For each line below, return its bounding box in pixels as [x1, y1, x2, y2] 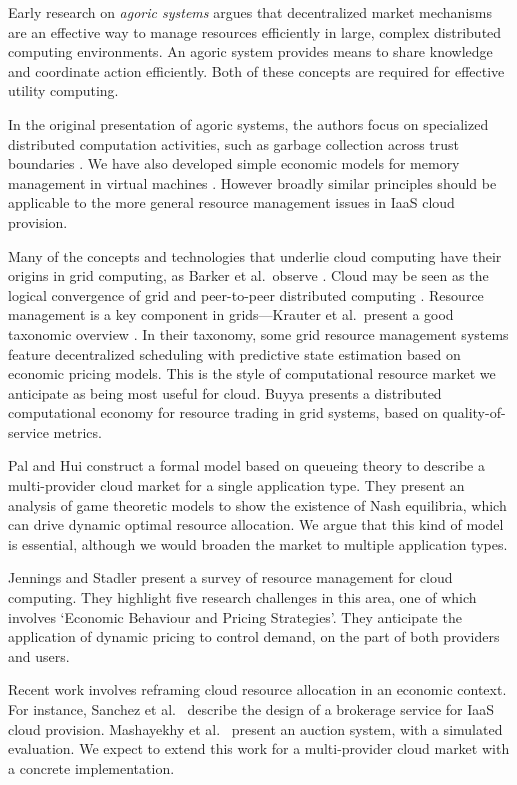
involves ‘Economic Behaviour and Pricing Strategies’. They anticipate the [8, 606, 462, 627]
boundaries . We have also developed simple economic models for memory [8, 153, 460, 174]
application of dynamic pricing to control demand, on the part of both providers [8, 626, 500, 647]
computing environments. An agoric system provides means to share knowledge [8, 41, 493, 62]
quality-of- [442, 402, 506, 423]
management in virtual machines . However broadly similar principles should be [8, 172, 497, 193]
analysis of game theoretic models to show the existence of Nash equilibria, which [8, 494, 507, 515]
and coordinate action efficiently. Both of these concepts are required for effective [8, 60, 505, 81]
